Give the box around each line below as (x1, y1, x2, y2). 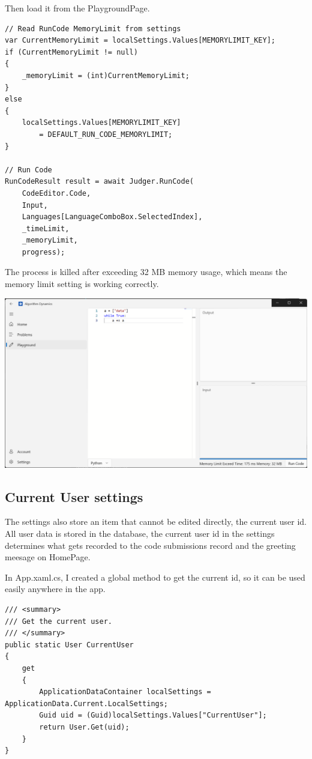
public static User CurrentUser (5, 640, 134, 649)
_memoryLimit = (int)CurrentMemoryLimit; (22, 71, 190, 80)
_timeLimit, (22, 224, 70, 233)
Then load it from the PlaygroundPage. (5, 2, 150, 14)
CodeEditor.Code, (22, 189, 91, 198)
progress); (22, 247, 65, 256)
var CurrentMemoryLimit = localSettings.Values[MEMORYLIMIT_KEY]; (5, 36, 276, 45)
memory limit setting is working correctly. (5, 277, 159, 290)
